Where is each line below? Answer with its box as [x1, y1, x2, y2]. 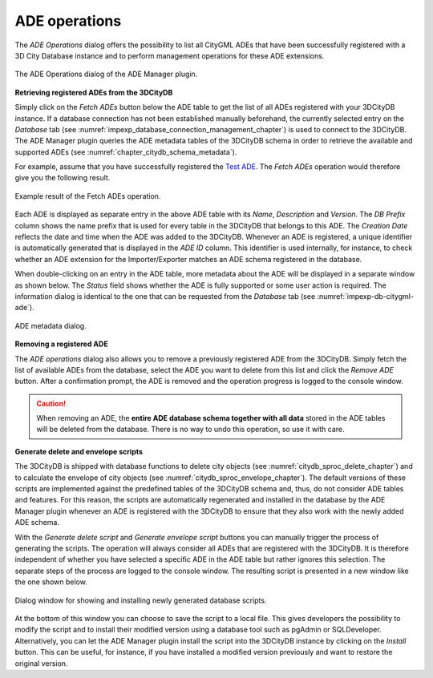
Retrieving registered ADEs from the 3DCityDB [14, 87, 173, 97]
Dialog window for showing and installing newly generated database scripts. [14, 595, 267, 605]
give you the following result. [14, 173, 111, 183]
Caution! [36, 398, 67, 408]
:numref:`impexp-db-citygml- [317, 291, 415, 301]
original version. [14, 658, 68, 668]
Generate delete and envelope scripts [14, 446, 144, 456]
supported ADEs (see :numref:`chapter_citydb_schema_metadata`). [14, 147, 237, 156]
